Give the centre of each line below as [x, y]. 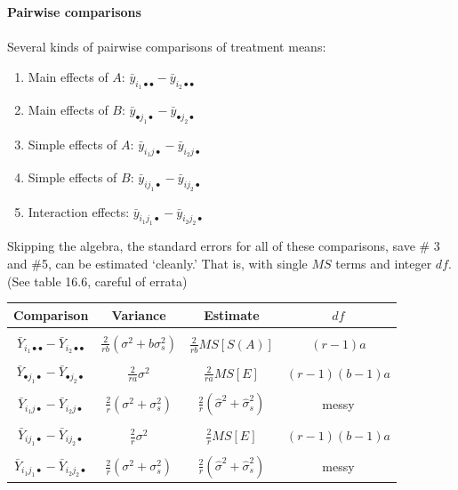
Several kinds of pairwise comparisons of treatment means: [167, 47]
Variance [139, 314]
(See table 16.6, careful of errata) [97, 281]
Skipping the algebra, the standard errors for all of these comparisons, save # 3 [224, 246]
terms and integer [384, 264]
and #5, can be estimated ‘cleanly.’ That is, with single [157, 264]
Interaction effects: [79, 211]
